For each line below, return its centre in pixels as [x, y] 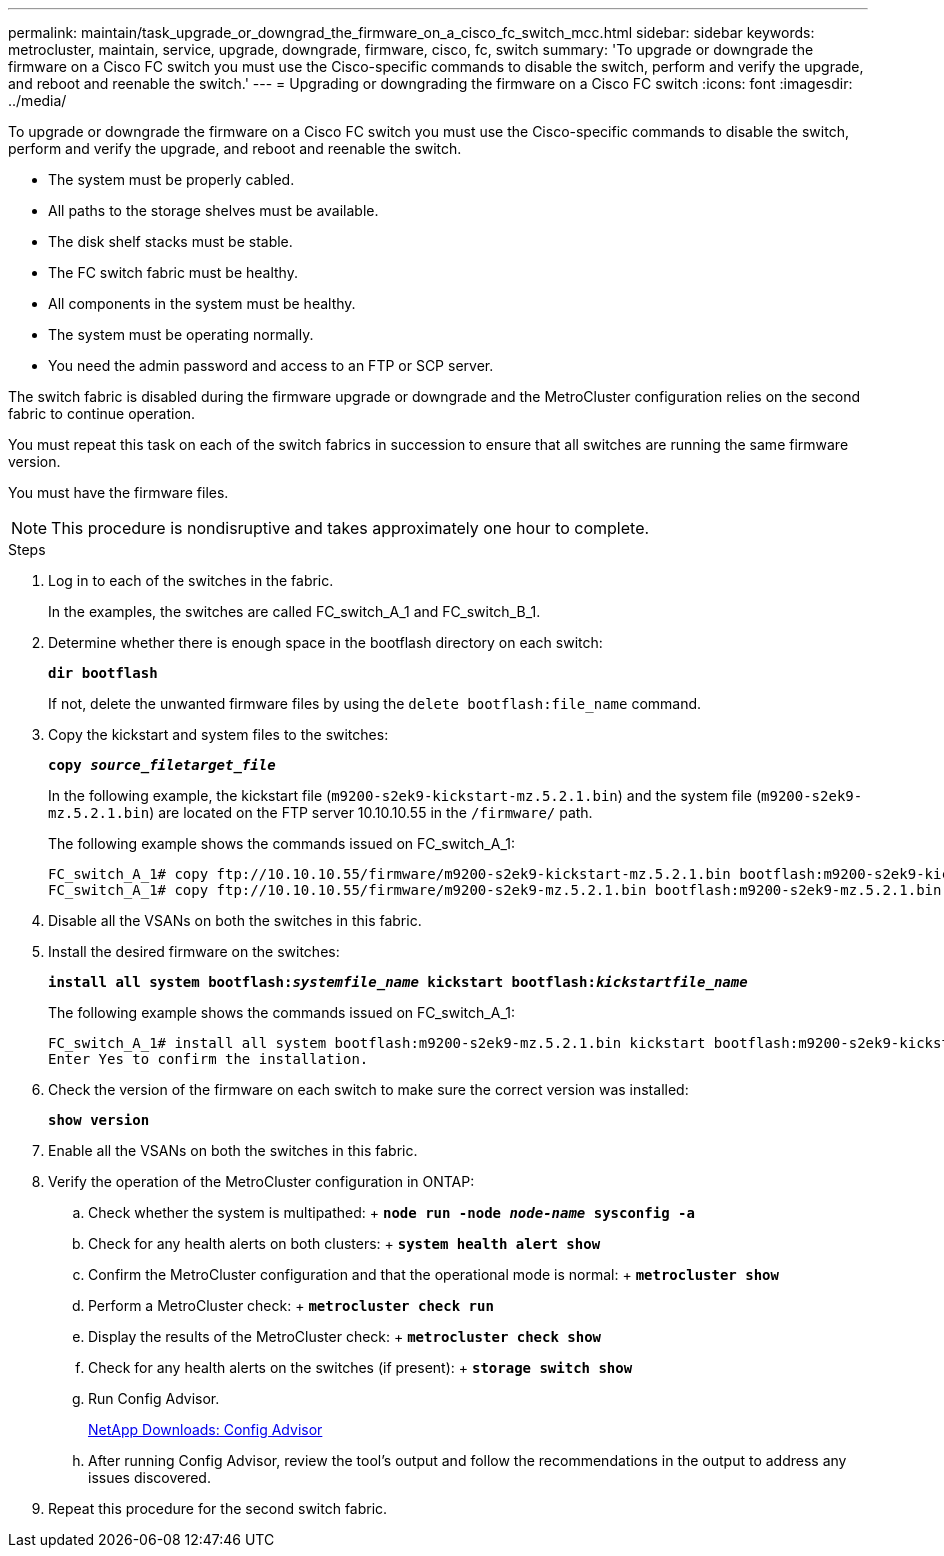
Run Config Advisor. [154, 1398]
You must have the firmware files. [118, 492]
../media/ [37, 100]
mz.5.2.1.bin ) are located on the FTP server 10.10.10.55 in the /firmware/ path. [320, 812]
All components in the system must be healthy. [202, 303]
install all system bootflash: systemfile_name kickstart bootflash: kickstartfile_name [398, 982]
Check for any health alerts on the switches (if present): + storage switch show [360, 1367]
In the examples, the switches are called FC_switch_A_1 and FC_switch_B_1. [294, 611]
